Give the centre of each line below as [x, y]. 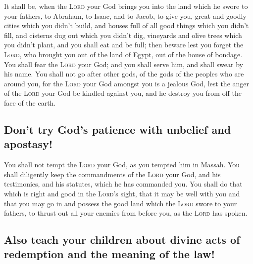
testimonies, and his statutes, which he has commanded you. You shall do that [123, 184]
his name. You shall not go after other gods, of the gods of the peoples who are [124, 74]
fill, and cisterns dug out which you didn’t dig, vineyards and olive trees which [123, 35]
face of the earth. [30, 102]
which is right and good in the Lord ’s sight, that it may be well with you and [122, 193]
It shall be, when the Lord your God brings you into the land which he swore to [126, 6]
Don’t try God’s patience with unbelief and [118, 129]
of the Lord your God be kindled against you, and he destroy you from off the [123, 93]
